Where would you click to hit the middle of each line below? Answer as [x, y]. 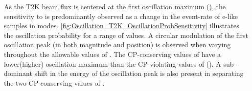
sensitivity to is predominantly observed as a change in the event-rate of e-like [121, 16]
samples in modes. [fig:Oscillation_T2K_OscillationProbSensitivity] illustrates [122, 26]
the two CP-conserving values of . [54, 82]
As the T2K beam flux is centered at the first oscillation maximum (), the [115, 6]
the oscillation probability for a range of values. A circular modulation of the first [126, 35]
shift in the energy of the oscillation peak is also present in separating [139, 73]
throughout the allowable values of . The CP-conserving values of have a [113, 54]
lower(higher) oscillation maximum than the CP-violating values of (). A [113, 64]
